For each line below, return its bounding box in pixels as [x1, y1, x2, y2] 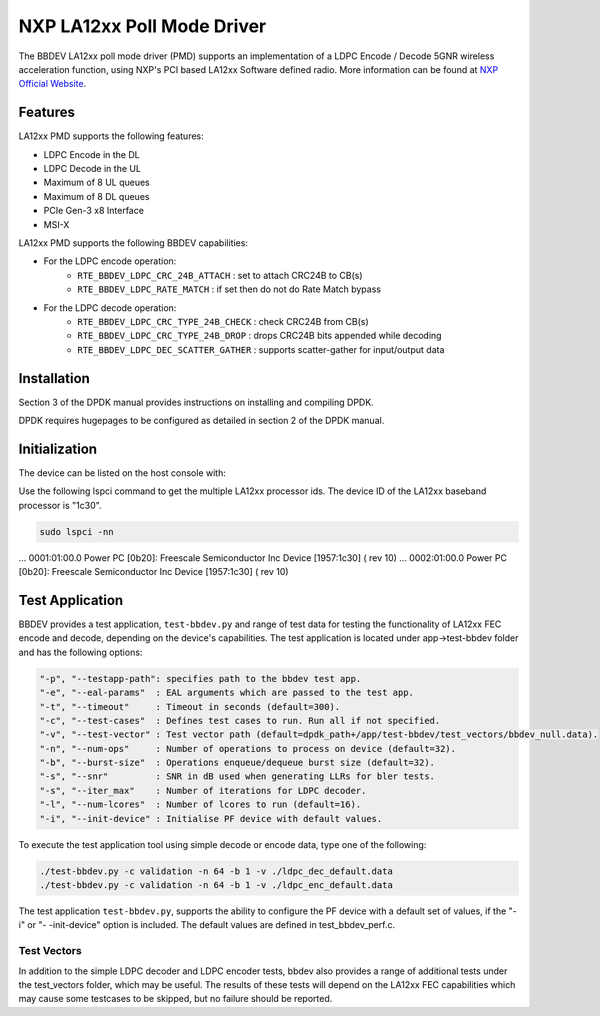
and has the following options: [18, 646, 143, 658]
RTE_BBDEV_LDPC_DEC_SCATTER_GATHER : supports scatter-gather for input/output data [77, 343, 445, 355]
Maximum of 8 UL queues [43, 176, 150, 189]
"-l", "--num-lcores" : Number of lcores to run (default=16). [39, 799, 362, 810]
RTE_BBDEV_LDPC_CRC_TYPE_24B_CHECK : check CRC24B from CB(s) [77, 315, 369, 327]
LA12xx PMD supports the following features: [18, 130, 204, 142]
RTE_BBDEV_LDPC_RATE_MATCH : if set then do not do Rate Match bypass [77, 283, 382, 295]
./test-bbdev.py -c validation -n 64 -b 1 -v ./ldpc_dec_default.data [39, 865, 394, 877]
